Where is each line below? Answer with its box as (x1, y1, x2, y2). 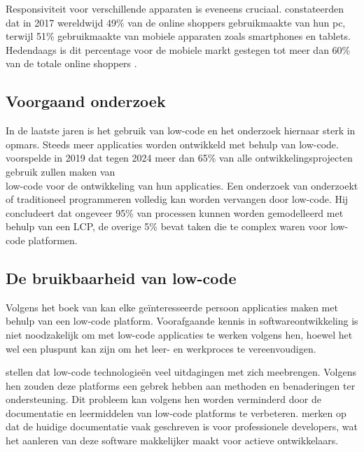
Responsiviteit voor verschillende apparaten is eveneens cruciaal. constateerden (6, 1, 344, 15)
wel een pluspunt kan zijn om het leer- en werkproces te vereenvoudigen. (6, 341, 316, 355)
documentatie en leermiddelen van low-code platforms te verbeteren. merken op (6, 405, 346, 420)
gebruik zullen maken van (6, 164, 115, 178)
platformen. (28, 232, 78, 247)
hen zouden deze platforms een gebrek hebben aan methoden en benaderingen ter (6, 378, 356, 393)
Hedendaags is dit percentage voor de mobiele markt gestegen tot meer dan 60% (6, 42, 351, 57)
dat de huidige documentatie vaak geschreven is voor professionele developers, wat (6, 419, 358, 434)
